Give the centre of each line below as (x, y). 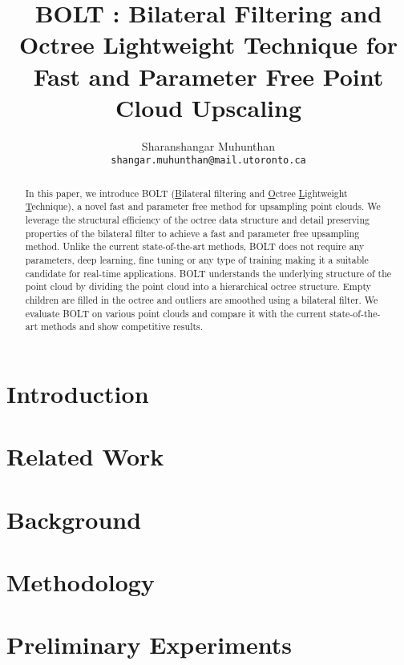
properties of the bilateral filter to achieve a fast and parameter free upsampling (192, 233)
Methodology (81, 582)
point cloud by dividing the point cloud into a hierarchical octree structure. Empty (198, 286)
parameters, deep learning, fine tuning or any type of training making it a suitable (197, 260)
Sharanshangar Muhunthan (208, 145)
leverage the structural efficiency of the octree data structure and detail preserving (197, 220)
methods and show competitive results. (122, 326)
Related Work (85, 456)
